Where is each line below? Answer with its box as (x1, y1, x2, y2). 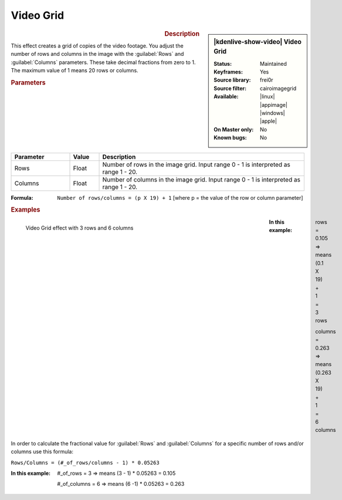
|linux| (260, 93, 275, 100)
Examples (11, 206, 40, 214)
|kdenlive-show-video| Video (214, 38, 302, 46)
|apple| (260, 118, 277, 125)
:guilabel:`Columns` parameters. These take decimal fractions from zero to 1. (11, 59, 196, 66)
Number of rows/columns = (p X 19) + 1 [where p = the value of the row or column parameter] (57, 194, 303, 201)
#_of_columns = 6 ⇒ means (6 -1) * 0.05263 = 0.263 (57, 481, 185, 488)
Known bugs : (214, 134, 248, 141)
